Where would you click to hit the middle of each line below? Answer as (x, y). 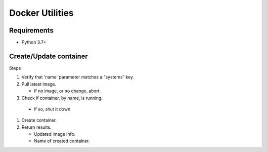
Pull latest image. (39, 84)
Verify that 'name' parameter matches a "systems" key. (78, 77)
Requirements (31, 30)
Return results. (36, 127)
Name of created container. (62, 141)
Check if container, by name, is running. (62, 98)
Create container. (39, 120)
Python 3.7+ (34, 42)
